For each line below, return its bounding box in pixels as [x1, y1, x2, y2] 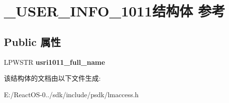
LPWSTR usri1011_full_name [4, 57, 105, 67]
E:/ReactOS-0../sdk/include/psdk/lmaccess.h [4, 89, 139, 99]
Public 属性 [4, 34, 61, 49]
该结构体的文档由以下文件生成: [4, 73, 101, 83]
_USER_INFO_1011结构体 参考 [4, 1, 226, 21]
